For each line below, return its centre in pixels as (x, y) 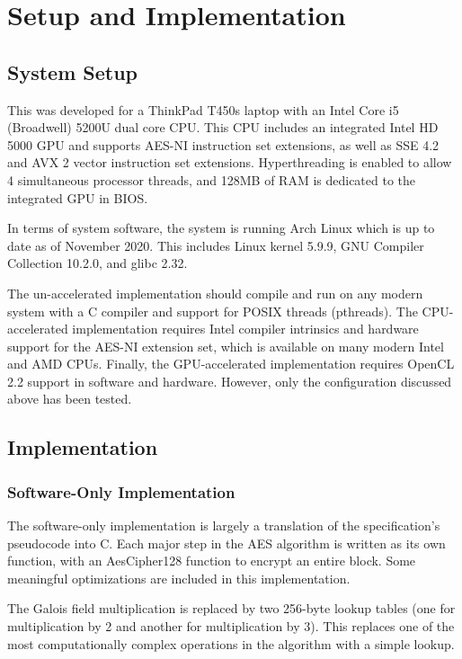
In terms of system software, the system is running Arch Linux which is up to (221, 228)
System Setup (73, 71)
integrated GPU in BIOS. (78, 197)
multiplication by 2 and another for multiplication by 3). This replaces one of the (231, 626)
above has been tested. (70, 399)
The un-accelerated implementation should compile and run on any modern (215, 293)
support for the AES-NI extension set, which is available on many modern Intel (226, 346)
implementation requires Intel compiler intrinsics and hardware (245, 329)
